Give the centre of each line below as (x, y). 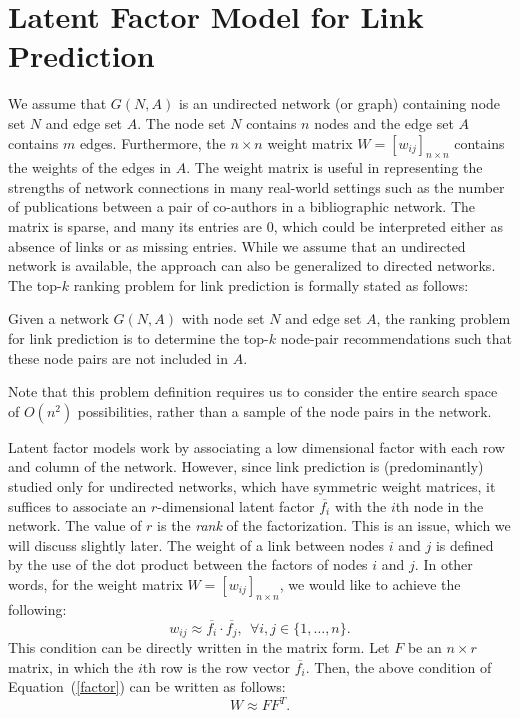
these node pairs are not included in (118, 357)
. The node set (181, 122)
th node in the (439, 505)
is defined (464, 544)
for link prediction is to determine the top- (138, 338)
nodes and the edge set (384, 122)
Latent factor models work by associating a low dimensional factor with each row (256, 446)
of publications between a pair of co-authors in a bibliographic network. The (242, 206)
